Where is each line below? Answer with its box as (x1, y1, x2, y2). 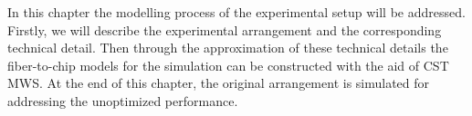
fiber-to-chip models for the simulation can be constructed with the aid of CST (7, 55, 449, 74)
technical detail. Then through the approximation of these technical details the (7, 38, 448, 57)
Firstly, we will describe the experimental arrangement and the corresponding (7, 20, 442, 39)
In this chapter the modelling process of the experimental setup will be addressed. (7, 3, 466, 21)
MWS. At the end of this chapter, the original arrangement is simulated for (7, 73, 430, 92)
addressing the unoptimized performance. (7, 91, 238, 110)
